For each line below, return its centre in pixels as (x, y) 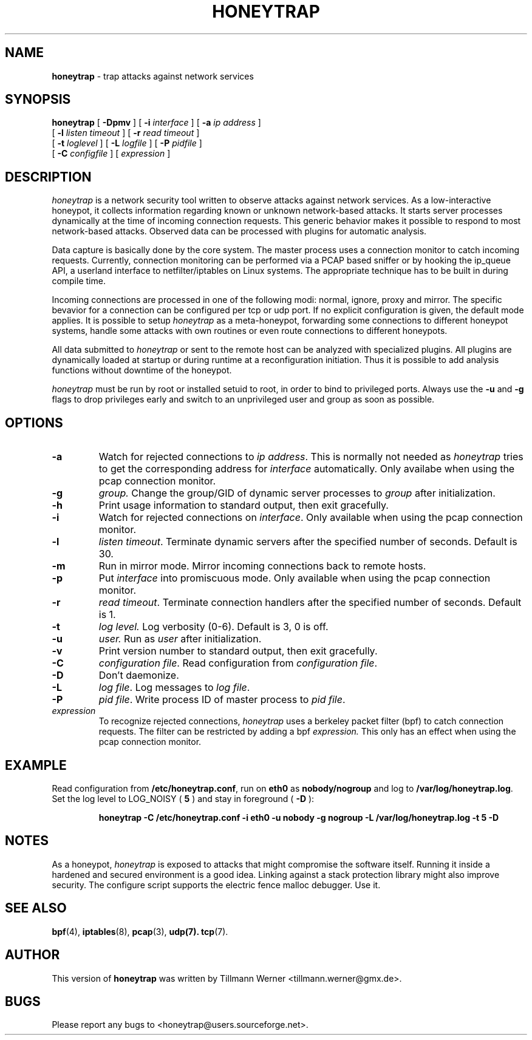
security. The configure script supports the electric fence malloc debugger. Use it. (216, 885)
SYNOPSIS (38, 100)
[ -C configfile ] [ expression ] (111, 154)
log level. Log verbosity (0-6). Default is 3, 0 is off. (213, 627)
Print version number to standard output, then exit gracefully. (238, 651)
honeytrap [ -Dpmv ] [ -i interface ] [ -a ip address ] (156, 123)
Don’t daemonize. (139, 675)
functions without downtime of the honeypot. (142, 370)
